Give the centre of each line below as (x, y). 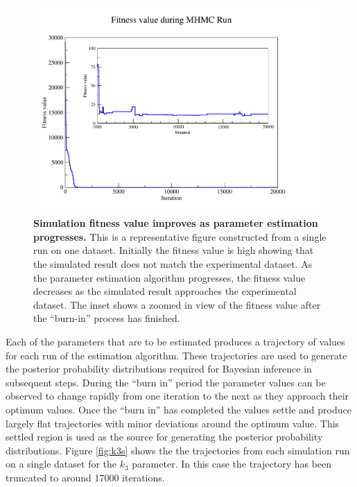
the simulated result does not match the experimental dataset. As (173, 264)
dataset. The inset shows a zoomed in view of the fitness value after (177, 304)
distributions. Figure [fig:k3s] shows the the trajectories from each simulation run (178, 450)
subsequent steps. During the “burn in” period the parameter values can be (166, 382)
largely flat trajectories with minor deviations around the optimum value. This (173, 423)
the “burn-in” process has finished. (107, 318)
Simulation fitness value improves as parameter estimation (176, 223)
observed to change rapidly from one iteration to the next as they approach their (177, 396)
